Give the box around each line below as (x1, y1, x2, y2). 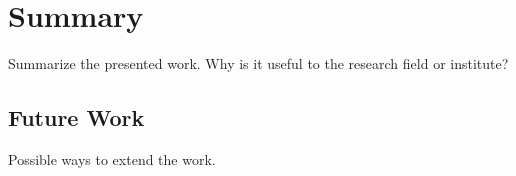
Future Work (8, 102, 145, 133)
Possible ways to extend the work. (8, 148, 216, 169)
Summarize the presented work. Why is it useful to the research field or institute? (8, 53, 509, 74)
